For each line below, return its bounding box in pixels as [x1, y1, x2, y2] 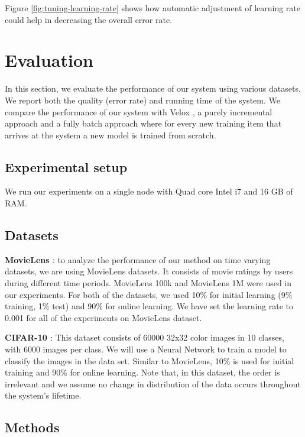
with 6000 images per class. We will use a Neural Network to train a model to [5, 343, 287, 355]
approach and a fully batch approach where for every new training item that [5, 117, 282, 130]
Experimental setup [5, 157, 128, 176]
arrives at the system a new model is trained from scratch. [5, 128, 216, 141]
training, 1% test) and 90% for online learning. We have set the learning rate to [5, 300, 294, 312]
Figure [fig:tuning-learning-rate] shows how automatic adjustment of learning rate [5, 2, 301, 14]
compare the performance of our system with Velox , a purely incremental [5, 105, 272, 118]
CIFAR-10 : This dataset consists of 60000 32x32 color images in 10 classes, [5, 331, 284, 344]
